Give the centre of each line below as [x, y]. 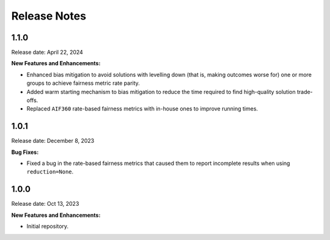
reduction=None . [50, 172]
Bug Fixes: [25, 152]
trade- [305, 92]
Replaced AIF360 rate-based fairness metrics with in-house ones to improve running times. [142, 109]
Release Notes [49, 16]
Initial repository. [48, 227]
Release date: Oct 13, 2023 [45, 204]
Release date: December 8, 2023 [53, 141]
